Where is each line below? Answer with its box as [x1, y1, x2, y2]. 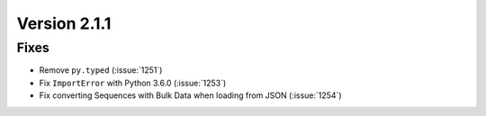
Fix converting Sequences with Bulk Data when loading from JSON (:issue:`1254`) [39, 90, 342, 101]
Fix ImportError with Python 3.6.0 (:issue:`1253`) [39, 77, 227, 88]
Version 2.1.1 [16, 13, 112, 33]
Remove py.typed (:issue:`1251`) [39, 65, 163, 76]
